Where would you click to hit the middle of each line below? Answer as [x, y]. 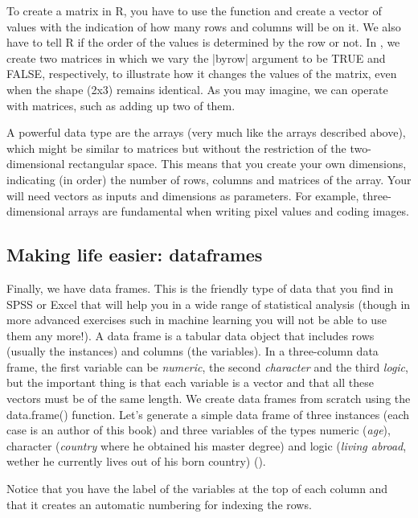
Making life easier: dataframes [135, 255]
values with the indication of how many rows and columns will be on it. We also [204, 26]
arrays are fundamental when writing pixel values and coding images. [239, 211]
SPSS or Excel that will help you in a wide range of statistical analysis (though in [209, 304]
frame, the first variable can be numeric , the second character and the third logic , [207, 366]
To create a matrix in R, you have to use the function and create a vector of [194, 10]
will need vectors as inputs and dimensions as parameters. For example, [183, 195]
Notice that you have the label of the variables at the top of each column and [197, 489]
